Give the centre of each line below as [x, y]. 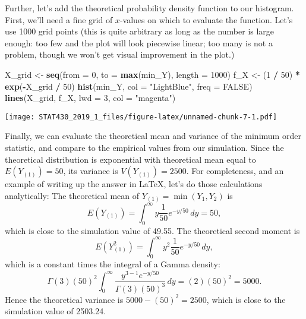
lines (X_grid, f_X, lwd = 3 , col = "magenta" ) [90, 98]
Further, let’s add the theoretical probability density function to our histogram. [149, 8]
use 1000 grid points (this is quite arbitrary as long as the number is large [140, 31]
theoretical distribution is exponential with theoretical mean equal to [130, 159]
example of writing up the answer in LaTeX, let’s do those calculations [134, 184]
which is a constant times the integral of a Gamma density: [113, 264]
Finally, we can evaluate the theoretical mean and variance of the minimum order [153, 136]
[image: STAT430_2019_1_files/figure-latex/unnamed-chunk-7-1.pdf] [141, 117]
